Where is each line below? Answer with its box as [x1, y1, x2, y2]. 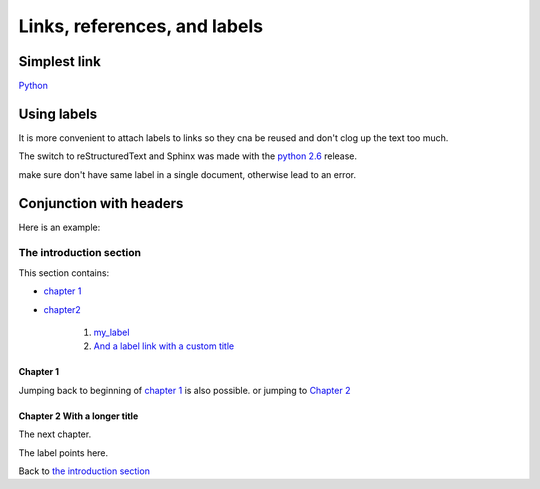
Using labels [18, 105, 98, 122]
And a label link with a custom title [93, 340, 235, 352]
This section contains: [18, 266, 110, 279]
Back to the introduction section [18, 465, 150, 477]
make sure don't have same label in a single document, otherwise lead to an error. [18, 168, 357, 180]
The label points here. [18, 446, 109, 459]
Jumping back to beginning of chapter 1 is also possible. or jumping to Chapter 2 [18, 384, 351, 396]
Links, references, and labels [18, 15, 264, 37]
